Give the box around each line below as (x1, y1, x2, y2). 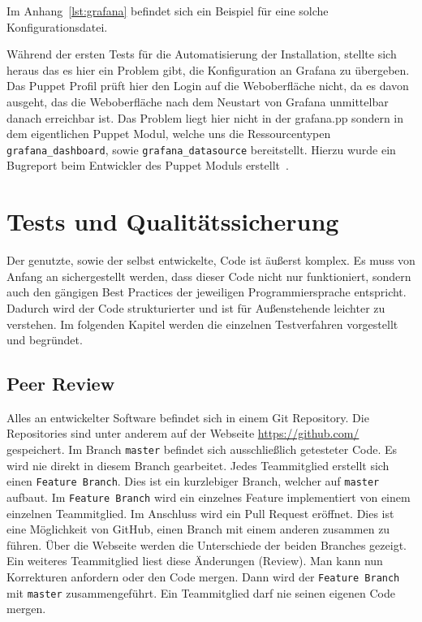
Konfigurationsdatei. (6, 18, 108, 35)
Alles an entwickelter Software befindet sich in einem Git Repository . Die (6, 408, 369, 425)
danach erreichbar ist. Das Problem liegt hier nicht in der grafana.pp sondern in (6, 109, 404, 126)
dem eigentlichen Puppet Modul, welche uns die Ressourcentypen (6, 125, 331, 142)
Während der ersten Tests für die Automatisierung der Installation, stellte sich (6, 45, 397, 63)
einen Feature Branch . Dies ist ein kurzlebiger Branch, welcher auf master (6, 473, 380, 490)
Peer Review (6, 371, 115, 396)
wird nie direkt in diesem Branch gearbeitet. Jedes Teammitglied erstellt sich (6, 456, 390, 473)
